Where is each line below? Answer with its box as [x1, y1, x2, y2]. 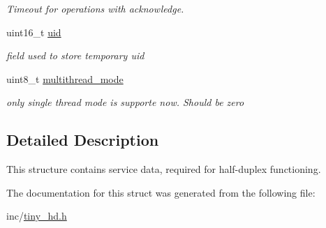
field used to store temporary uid [6, 48, 145, 63]
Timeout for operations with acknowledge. [6, 1, 184, 15]
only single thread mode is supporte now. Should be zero [6, 95, 244, 109]
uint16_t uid [6, 24, 61, 39]
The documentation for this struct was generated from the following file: [6, 185, 316, 199]
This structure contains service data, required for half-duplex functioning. [6, 162, 321, 176]
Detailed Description [6, 129, 159, 151]
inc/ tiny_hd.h [6, 208, 67, 223]
